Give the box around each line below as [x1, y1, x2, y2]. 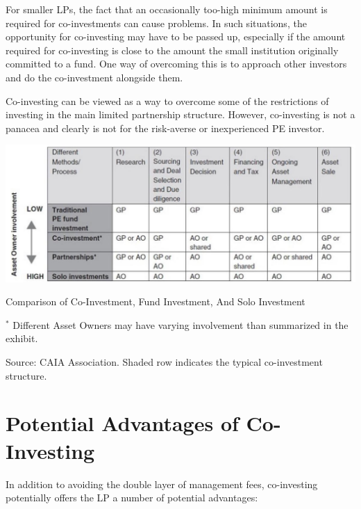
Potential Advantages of [6, 409, 239, 437]
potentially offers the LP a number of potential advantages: [6, 490, 258, 505]
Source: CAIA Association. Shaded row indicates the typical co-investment [6, 355, 323, 369]
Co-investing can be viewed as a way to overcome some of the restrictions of [6, 93, 329, 108]
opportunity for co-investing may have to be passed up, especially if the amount [6, 29, 346, 44]
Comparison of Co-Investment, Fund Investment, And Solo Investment [6, 294, 305, 309]
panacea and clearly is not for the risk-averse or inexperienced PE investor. [6, 120, 325, 135]
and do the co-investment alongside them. [6, 70, 183, 84]
